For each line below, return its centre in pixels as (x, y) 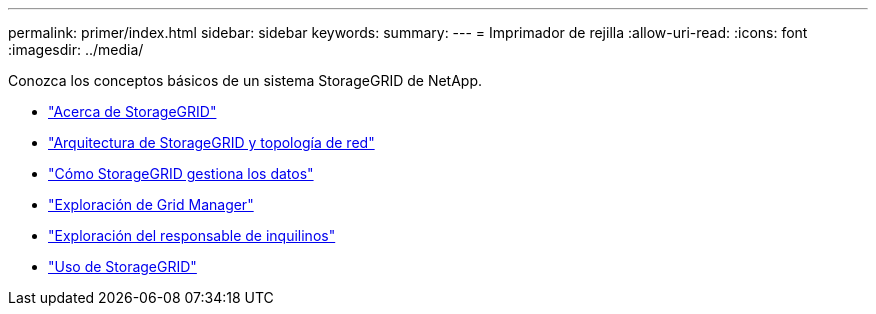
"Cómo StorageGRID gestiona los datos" (181, 173)
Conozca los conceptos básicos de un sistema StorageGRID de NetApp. (245, 80)
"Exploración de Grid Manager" (151, 204)
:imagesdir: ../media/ (76, 49)
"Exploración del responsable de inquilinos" (192, 235)
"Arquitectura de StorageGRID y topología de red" (211, 142)
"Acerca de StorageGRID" (132, 111)
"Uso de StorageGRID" (122, 266)
